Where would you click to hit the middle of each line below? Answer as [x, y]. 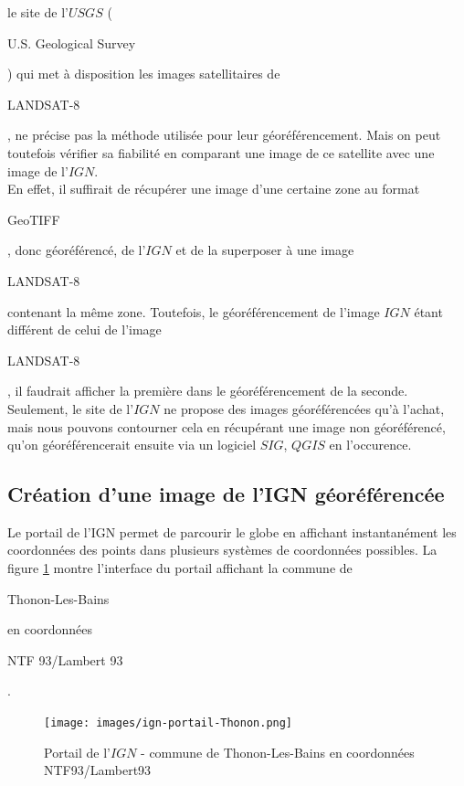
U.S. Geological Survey [72, 42]
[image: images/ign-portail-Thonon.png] [169, 723]
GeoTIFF [34, 219]
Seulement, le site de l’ [71, 408]
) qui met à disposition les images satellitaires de [144, 74]
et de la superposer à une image [265, 250]
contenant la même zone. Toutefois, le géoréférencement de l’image [194, 311]
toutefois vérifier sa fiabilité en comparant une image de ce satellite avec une [221, 152]
